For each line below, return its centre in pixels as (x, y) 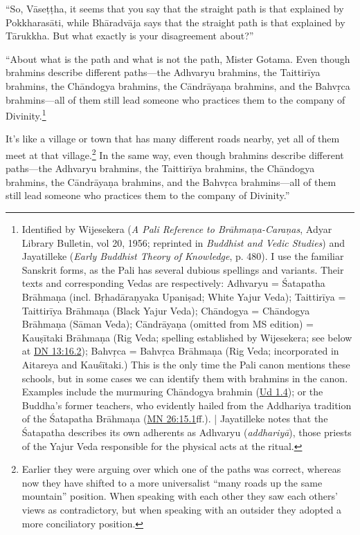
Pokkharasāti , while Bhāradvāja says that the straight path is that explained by (175, 22)
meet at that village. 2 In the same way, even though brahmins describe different (175, 154)
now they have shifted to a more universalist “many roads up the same (172, 482)
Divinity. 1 (26, 114)
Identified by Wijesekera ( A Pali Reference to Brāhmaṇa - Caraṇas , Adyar (177, 229)
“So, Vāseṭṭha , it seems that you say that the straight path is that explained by (175, 8)
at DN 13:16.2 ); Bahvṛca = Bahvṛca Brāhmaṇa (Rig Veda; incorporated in (180, 351)
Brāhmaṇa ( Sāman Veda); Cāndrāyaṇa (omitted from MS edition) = (168, 324)
